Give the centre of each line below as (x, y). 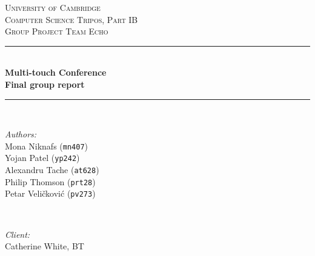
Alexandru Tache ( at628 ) (52, 170)
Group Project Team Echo (57, 31)
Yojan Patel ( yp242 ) (42, 158)
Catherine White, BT (45, 246)
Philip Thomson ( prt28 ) (50, 181)
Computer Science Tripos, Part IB (71, 19)
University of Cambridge (53, 7)
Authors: (21, 134)
